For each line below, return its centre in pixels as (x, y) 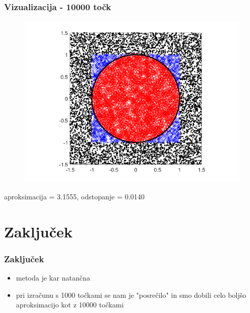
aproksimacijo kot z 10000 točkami (70, 305)
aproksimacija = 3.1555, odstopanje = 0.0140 (75, 196)
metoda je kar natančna (53, 277)
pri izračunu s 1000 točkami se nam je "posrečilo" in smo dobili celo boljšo (131, 294)
